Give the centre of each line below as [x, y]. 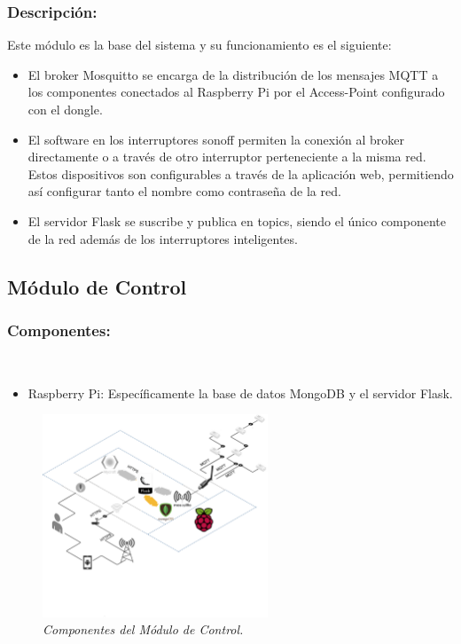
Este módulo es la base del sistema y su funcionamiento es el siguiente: [199, 45]
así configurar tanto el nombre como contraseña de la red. [184, 191]
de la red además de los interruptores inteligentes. [163, 238]
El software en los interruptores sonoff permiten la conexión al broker [216, 139]
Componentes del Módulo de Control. [143, 629]
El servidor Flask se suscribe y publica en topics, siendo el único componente [237, 220]
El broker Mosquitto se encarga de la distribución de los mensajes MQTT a [233, 74]
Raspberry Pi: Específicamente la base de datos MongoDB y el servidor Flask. [240, 393]
